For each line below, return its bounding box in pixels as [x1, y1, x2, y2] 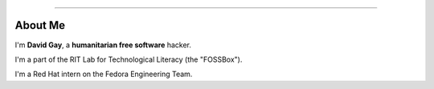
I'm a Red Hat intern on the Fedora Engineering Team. [14, 69, 193, 79]
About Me [14, 18, 66, 32]
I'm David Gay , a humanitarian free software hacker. [14, 40, 192, 50]
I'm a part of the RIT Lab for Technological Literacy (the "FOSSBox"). [14, 55, 243, 64]
